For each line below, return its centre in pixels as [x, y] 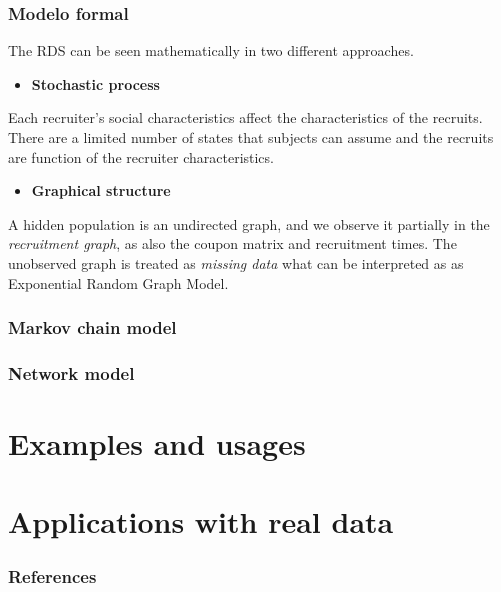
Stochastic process [95, 83]
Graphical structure [101, 190]
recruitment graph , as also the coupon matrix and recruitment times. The [232, 243]
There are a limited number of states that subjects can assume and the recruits [251, 137]
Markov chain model [92, 327]
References [52, 575]
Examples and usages [157, 443]
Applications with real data [201, 521]
